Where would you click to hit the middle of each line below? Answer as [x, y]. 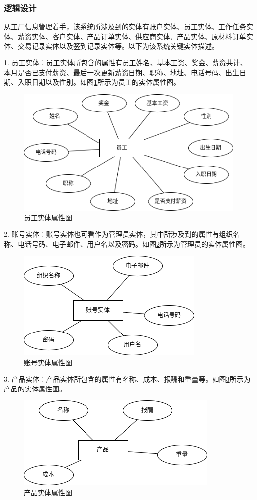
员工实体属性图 [48, 217]
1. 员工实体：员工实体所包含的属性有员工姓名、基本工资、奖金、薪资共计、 [126, 62]
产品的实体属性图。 [35, 388]
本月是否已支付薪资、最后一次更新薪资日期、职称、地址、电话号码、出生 [122, 72]
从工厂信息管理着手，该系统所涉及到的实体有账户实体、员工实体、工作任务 [125, 27]
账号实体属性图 [48, 362]
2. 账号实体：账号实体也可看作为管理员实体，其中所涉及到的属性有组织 [119, 234]
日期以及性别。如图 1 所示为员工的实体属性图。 [106, 82]
